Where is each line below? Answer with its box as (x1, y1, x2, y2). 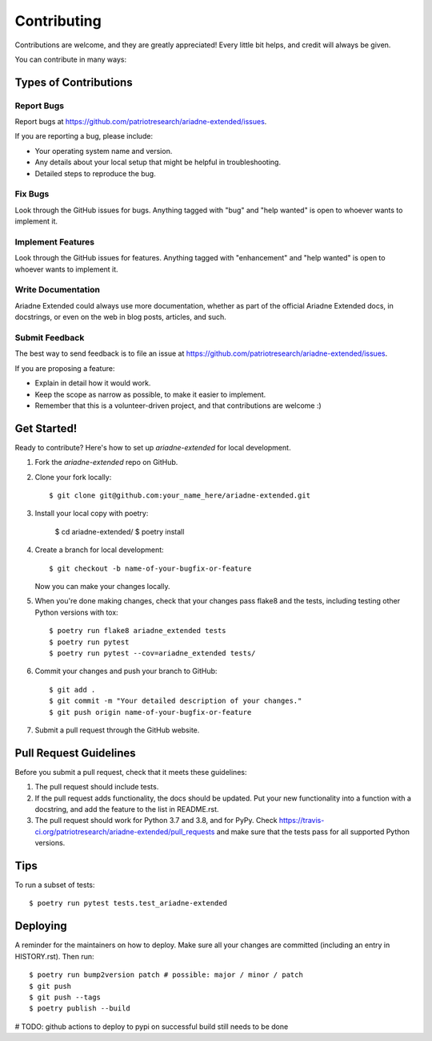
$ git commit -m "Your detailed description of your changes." (49, 696, 302, 705)
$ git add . (49, 685, 96, 694)
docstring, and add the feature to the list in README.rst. (34, 804, 219, 813)
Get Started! (14, 422, 78, 435)
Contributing (14, 12, 102, 30)
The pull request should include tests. (34, 782, 159, 792)
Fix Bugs (14, 188, 50, 200)
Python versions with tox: (34, 607, 119, 617)
